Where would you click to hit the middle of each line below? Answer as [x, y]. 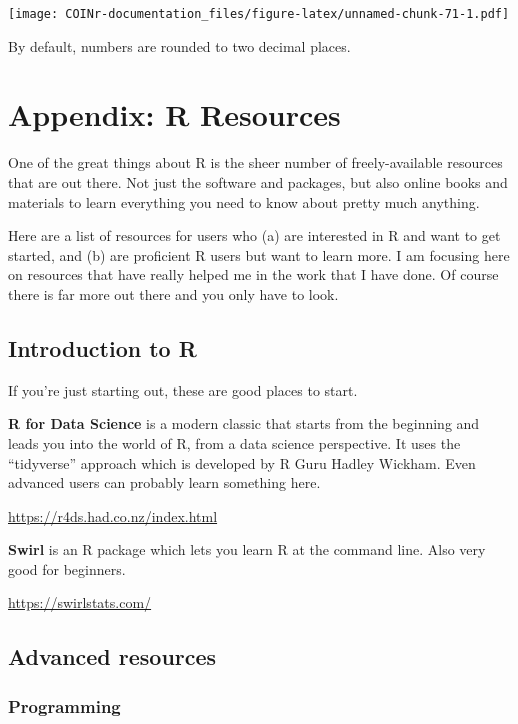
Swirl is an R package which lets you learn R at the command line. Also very [247, 549]
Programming [64, 705]
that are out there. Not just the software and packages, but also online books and [258, 181]
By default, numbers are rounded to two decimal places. [179, 45]
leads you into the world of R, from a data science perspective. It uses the [234, 442]
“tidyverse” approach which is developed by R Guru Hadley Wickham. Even [242, 462]
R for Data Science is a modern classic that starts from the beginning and [244, 423]
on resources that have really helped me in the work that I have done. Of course [253, 274]
